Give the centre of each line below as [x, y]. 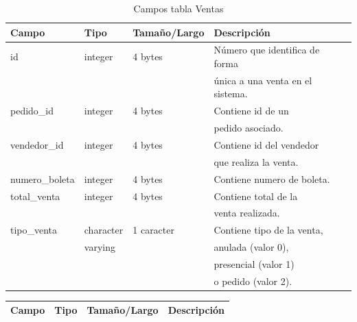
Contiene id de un [251, 111]
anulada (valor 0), [251, 247]
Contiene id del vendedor [266, 145]
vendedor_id [37, 145]
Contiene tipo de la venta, [268, 230]
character [104, 230]
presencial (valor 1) [254, 263]
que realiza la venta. [256, 161]
